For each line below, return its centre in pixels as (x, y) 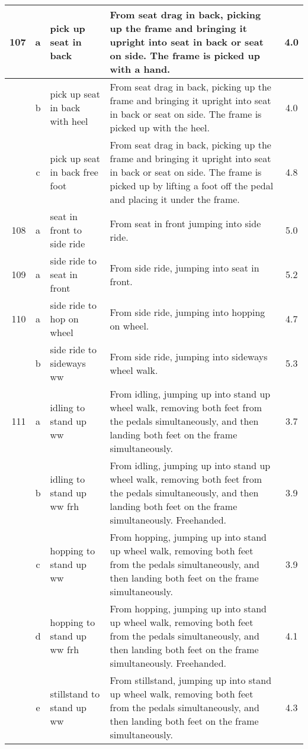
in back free (74, 172)
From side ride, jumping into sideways (189, 356)
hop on (64, 319)
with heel (69, 121)
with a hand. (140, 69)
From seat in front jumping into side (185, 223)
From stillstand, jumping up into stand (191, 680)
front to (66, 230)
